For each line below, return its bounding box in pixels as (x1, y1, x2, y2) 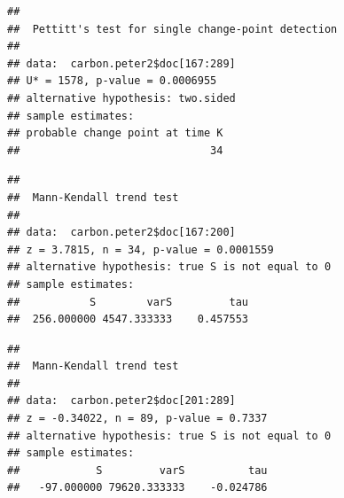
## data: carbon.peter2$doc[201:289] (7, 394, 236, 408)
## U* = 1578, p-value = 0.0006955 (7, 74, 217, 88)
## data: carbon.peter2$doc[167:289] (7, 57, 236, 70)
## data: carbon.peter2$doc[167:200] (7, 226, 236, 239)
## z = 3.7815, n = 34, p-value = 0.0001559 (7, 243, 274, 256)
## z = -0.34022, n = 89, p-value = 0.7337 (7, 412, 268, 425)
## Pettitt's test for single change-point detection (7, 22, 338, 35)
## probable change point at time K (7, 127, 223, 140)
